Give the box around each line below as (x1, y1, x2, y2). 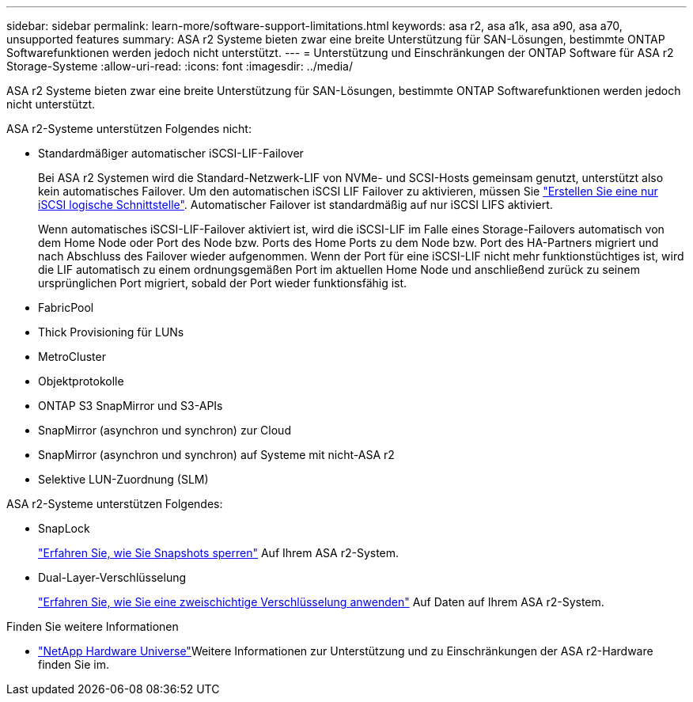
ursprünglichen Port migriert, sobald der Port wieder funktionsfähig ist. (38, 276, 407, 290)
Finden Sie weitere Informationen (6, 620, 179, 633)
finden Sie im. (38, 658, 109, 671)
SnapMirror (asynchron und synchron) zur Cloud (38, 423, 291, 437)
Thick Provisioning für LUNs (38, 325, 184, 339)
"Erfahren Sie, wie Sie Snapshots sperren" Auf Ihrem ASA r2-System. (38, 546, 400, 560)
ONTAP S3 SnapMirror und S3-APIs (38, 399, 223, 412)
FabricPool (38, 301, 94, 314)
